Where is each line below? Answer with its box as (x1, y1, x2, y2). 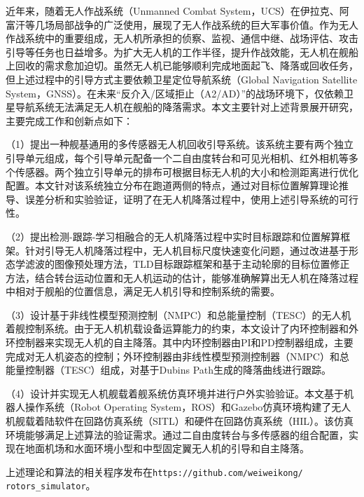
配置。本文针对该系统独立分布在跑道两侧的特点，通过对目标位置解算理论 (6, 178, 339, 193)
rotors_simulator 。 (6, 478, 96, 493)
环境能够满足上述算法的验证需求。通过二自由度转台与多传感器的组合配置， (6, 427, 349, 442)
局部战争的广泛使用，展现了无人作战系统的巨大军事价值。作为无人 (54, 17, 358, 32)
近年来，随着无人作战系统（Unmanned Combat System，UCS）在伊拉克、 (6, 4, 339, 18)
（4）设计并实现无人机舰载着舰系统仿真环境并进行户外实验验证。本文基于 (6, 386, 344, 400)
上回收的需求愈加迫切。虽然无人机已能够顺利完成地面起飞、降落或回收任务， (6, 58, 358, 73)
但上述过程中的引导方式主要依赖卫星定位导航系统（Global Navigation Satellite (6, 72, 358, 86)
